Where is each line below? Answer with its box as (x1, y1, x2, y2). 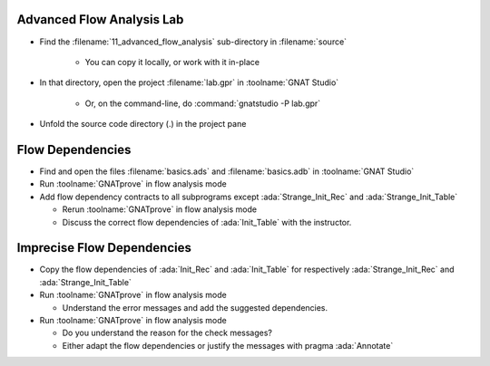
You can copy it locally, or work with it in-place (84, 56, 260, 67)
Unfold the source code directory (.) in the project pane (39, 119, 247, 130)
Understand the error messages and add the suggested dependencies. (62, 302, 328, 313)
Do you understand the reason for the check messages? (62, 327, 272, 339)
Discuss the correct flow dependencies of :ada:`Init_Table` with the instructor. (62, 217, 352, 227)
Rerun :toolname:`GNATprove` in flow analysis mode (62, 204, 258, 215)
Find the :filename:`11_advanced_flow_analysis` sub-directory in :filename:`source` (39, 36, 348, 47)
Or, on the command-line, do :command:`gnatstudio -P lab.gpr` (84, 98, 321, 109)
